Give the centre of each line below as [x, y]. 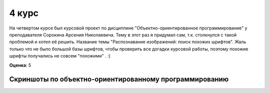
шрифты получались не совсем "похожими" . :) [60, 56]
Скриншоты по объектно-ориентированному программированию [119, 79]
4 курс [24, 13]
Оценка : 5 [20, 65]
